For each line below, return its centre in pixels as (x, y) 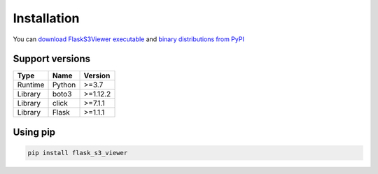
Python (64, 85)
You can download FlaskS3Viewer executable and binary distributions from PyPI (128, 39)
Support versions (52, 59)
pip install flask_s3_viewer (78, 153)
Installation (46, 18)
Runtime (31, 85)
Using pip (34, 132)
